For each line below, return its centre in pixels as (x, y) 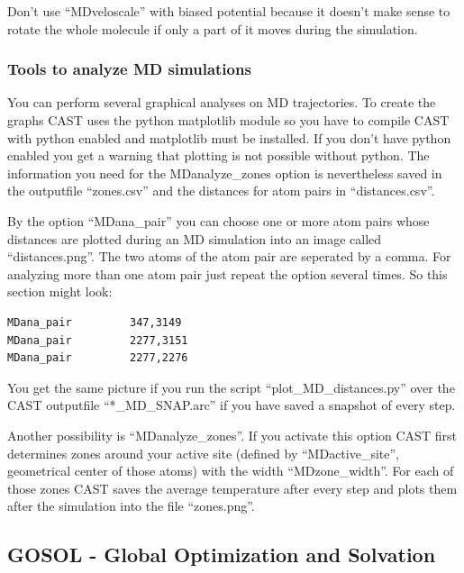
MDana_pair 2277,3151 (98, 340)
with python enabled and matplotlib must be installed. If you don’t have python (229, 137)
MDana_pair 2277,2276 (98, 358)
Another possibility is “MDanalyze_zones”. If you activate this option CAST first (232, 435)
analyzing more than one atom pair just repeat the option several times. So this (227, 273)
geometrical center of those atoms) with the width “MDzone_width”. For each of (231, 471)
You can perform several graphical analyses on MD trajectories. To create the (222, 102)
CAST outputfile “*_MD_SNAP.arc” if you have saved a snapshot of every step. (232, 405)
